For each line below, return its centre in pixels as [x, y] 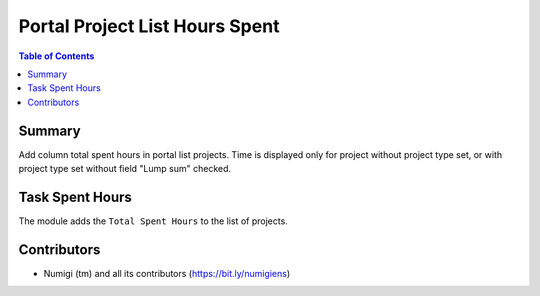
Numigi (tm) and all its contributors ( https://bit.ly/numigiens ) [167, 273]
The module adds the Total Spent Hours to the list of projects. [153, 221]
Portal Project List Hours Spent [149, 26]
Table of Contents [56, 56]
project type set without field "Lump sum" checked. [125, 169]
